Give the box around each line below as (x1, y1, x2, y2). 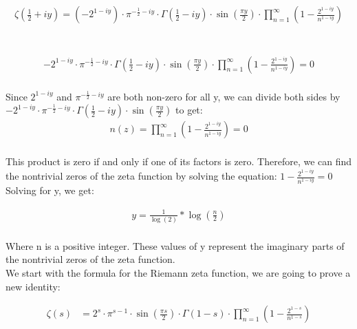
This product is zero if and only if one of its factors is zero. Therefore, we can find (6, 154, 352, 169)
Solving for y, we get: (6, 183, 94, 198)
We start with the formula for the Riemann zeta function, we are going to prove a (6, 266, 351, 280)
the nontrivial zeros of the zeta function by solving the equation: (6, 169, 277, 183)
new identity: (6, 279, 61, 293)
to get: (175, 103, 203, 117)
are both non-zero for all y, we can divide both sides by (107, 89, 340, 103)
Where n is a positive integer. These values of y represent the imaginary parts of (6, 238, 345, 253)
